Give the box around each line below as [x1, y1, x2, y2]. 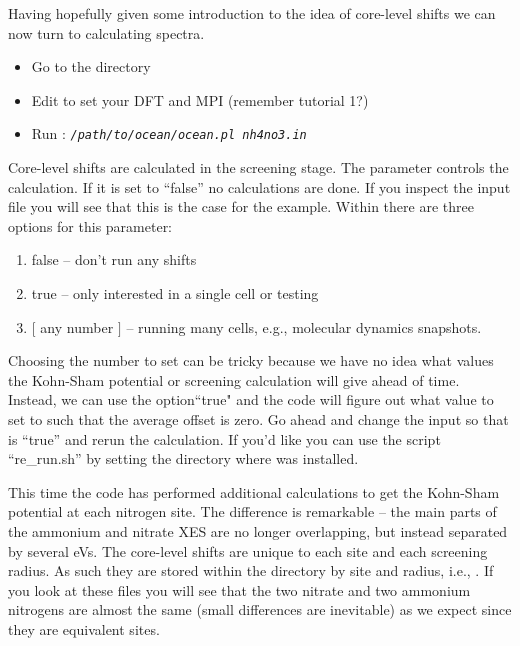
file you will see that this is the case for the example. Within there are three [8, 196, 474, 217]
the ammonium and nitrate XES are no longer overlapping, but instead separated [8, 520, 508, 541]
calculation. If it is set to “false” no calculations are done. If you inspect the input [8, 176, 511, 197]
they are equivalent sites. [8, 618, 160, 639]
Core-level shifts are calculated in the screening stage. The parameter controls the [8, 157, 509, 178]
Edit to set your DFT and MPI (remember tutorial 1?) [31, 89, 369, 110]
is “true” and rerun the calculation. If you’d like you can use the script [8, 428, 441, 449]
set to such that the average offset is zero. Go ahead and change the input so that [8, 408, 509, 429]
